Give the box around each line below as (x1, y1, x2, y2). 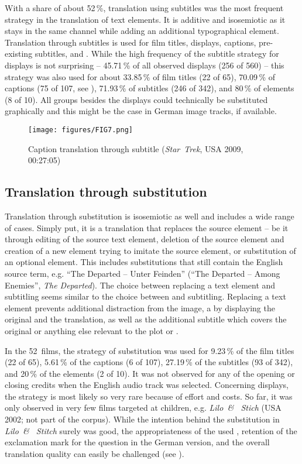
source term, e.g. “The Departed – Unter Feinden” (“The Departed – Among (5, 267, 280, 279)
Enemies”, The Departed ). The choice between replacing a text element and (5, 279, 276, 291)
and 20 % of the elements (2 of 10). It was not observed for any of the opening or (5, 367, 295, 379)
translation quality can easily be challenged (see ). (5, 447, 184, 459)
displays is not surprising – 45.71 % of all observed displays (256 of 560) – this (5, 59, 284, 71)
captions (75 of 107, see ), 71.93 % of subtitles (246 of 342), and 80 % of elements (5, 82, 294, 94)
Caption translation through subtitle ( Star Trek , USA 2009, (28, 142, 243, 154)
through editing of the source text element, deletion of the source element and (5, 233, 284, 245)
